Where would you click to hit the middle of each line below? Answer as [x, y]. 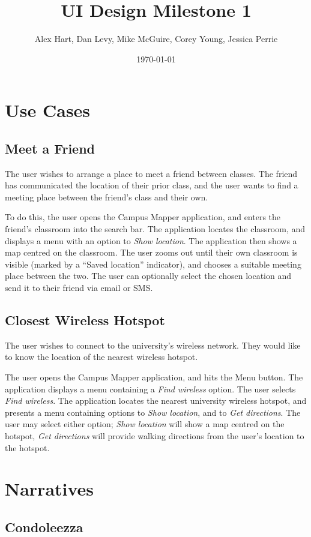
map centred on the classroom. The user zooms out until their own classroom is [151, 252]
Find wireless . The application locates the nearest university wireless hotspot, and [156, 400]
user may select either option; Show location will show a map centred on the [145, 424]
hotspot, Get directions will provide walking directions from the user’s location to [155, 436]
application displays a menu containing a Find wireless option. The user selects [150, 388]
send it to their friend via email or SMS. [79, 288]
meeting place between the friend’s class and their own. [107, 196]
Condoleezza [44, 526]
